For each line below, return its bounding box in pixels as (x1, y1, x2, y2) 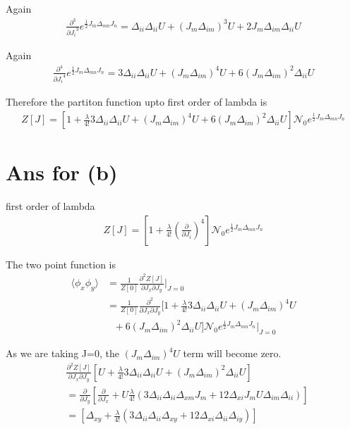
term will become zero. (183, 346, 282, 361)
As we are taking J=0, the (6, 346, 119, 361)
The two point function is (6, 256, 116, 271)
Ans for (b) (6, 158, 118, 187)
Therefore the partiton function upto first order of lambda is (6, 94, 267, 109)
